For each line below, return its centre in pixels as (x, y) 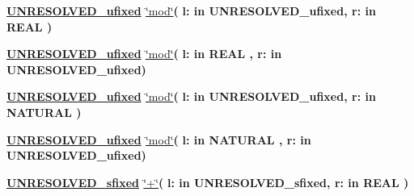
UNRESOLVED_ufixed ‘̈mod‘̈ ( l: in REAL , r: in (144, 54)
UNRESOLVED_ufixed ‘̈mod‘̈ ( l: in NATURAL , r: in (159, 139)
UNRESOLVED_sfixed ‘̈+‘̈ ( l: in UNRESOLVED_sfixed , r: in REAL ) (208, 182)
